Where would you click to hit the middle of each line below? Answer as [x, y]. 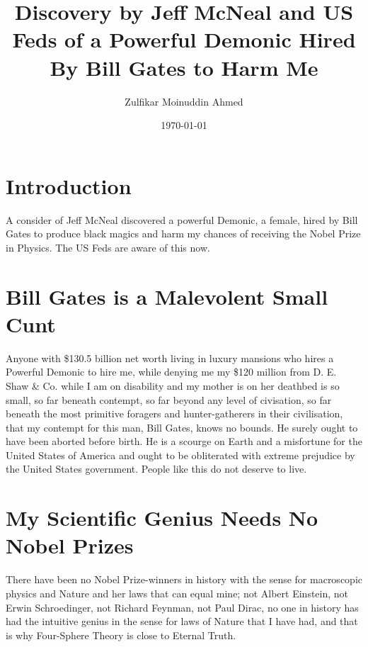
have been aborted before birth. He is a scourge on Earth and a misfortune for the [184, 441]
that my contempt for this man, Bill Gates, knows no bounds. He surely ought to [182, 427]
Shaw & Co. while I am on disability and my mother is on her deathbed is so [173, 385]
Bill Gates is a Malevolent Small [167, 296]
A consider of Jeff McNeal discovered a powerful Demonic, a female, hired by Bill [182, 219]
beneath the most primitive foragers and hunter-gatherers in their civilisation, [174, 413]
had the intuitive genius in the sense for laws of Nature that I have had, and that [182, 621]
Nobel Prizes [70, 545]
